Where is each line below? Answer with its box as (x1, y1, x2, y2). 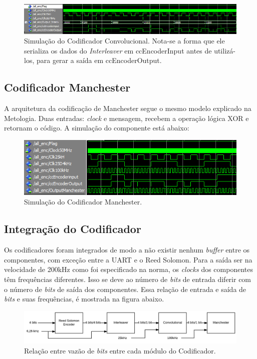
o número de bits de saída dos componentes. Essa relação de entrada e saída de (4, 283, 246, 294)
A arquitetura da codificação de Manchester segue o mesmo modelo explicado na (4, 103, 251, 113)
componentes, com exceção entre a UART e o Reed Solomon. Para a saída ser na (4, 254, 252, 264)
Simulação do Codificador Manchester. (24, 196, 142, 207)
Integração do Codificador (4, 221, 141, 236)
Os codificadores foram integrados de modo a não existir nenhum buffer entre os (4, 244, 250, 255)
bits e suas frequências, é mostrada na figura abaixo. (4, 293, 164, 304)
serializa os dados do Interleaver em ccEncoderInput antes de (24, 45, 212, 55)
